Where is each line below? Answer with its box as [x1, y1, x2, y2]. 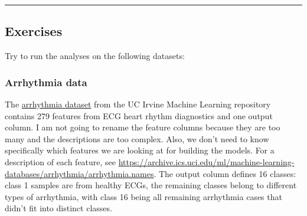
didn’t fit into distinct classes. [5, 202, 112, 214]
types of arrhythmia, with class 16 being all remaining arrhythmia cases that [5, 190, 282, 202]
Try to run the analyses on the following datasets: [5, 50, 185, 62]
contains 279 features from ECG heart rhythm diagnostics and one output [5, 109, 273, 122]
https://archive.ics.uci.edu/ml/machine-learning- [118, 155, 295, 168]
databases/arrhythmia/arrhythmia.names [5, 167, 154, 179]
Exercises [5, 22, 63, 40]
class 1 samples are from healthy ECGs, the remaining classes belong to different [5, 179, 297, 191]
